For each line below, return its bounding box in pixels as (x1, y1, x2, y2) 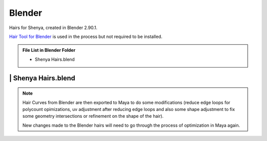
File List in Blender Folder (22, 47, 76, 53)
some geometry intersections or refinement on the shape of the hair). (22, 113, 164, 119)
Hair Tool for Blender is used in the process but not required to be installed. (9, 34, 163, 39)
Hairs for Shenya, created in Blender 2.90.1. (9, 25, 97, 31)
